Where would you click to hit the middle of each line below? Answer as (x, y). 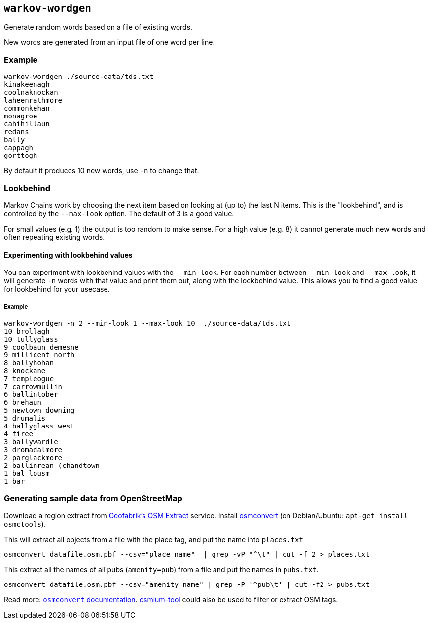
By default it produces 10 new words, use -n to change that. (102, 171)
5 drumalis (25, 418)
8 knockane (25, 370)
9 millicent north (39, 355)
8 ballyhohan (29, 363)
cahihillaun (27, 124)
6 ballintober (31, 394)
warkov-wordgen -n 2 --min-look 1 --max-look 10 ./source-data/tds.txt (147, 323)
